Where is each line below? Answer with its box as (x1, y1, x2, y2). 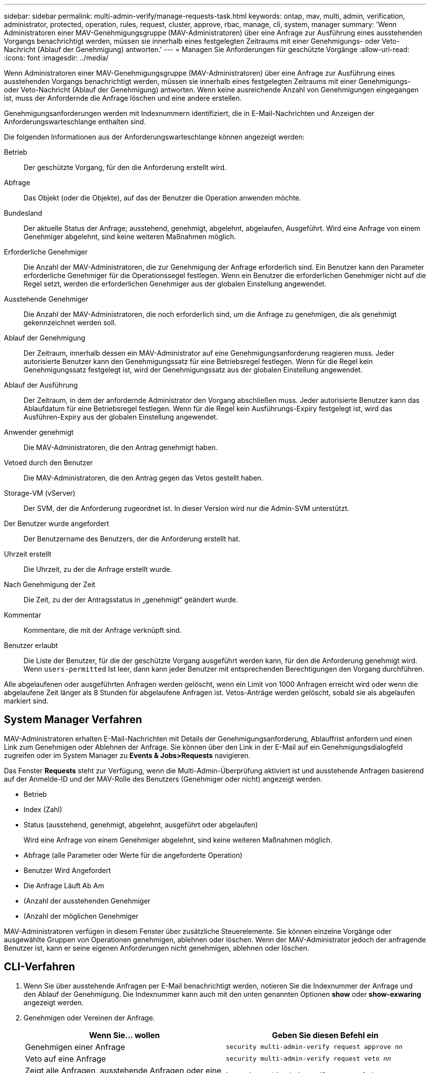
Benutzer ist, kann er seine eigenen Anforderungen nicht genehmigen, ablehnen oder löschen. (4, 943, 309, 952)
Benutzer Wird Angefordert (24, 866, 111, 875)
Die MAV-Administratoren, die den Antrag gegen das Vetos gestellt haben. (24, 474, 264, 482)
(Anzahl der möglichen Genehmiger (24, 911, 138, 920)
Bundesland (4, 209, 42, 217)
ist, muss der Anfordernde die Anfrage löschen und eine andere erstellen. (4, 94, 242, 102)
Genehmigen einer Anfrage (25, 1042, 125, 1052)
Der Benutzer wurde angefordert (4, 519, 109, 528)
